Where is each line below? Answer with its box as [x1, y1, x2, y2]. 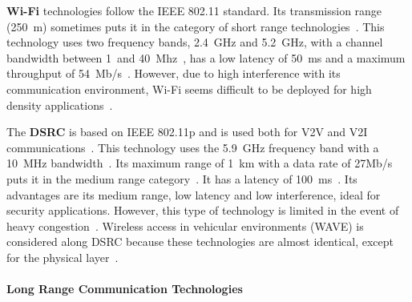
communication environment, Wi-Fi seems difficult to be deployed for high [6, 80, 372, 97]
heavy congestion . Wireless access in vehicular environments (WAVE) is [6, 217, 364, 234]
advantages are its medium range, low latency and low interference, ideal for [6, 186, 381, 203]
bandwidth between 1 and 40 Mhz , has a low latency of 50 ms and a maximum [6, 49, 406, 66]
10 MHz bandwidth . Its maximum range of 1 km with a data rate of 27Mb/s [6, 155, 393, 171]
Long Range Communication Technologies [6, 280, 243, 297]
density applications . [6, 96, 113, 113]
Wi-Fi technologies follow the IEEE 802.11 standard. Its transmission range [6, 2, 382, 18]
